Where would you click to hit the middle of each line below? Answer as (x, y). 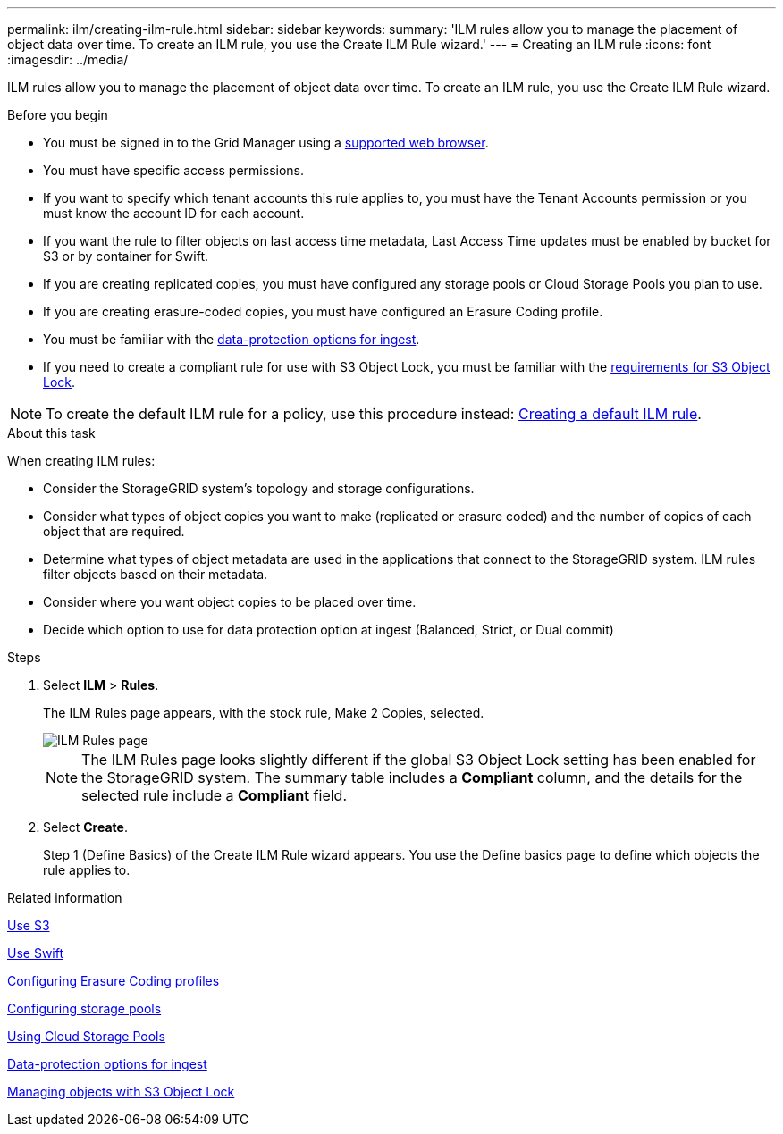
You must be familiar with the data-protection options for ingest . (232, 339)
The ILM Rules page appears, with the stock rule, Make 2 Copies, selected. (264, 713)
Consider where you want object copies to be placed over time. (230, 602)
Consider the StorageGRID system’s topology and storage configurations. (259, 488)
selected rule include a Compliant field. (215, 795)
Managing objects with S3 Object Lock (121, 1092)
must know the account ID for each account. (174, 213)
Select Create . (85, 827)
